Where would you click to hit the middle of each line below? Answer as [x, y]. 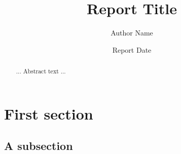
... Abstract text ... [41, 71]
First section [49, 113]
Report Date [132, 49]
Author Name [132, 33]
